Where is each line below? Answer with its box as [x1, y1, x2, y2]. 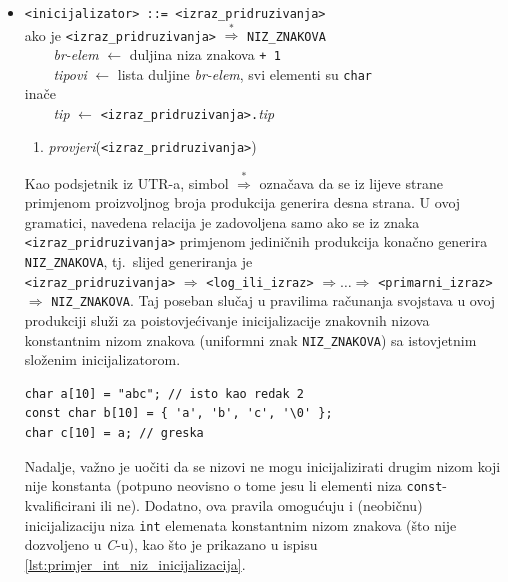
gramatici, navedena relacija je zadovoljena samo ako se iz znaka [24, 211, 420, 232]
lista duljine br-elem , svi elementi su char [117, 63, 372, 84]
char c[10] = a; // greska [24, 426, 204, 441]
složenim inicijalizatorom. [24, 349, 181, 370]
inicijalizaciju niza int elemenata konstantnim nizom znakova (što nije [24, 514, 457, 535]
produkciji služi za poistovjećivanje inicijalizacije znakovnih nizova [24, 310, 430, 331]
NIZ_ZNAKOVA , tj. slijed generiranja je [24, 251, 253, 272]
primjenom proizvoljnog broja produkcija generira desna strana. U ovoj [24, 192, 461, 213]
